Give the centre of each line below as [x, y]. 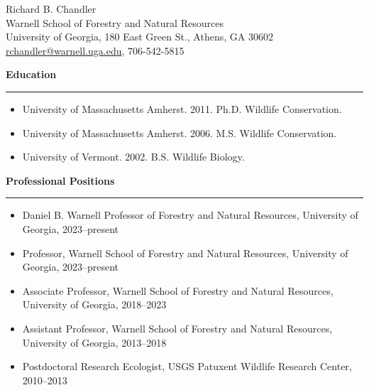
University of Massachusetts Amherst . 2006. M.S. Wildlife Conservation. [180, 132]
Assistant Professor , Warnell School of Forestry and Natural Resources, [177, 328]
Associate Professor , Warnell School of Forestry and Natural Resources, [178, 290]
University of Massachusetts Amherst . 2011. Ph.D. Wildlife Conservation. [182, 108]
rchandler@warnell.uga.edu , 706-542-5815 [95, 50]
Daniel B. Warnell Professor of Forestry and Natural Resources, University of [190, 215]
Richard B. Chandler [51, 9]
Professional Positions [60, 180]
